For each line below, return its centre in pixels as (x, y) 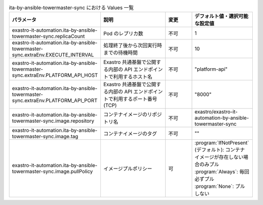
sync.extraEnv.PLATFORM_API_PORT (55, 101)
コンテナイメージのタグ (130, 134)
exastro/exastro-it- (216, 112)
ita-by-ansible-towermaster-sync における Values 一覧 (71, 8)
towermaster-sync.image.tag (45, 136)
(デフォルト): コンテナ (220, 150)
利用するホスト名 (132, 77)
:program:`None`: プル (220, 186)
